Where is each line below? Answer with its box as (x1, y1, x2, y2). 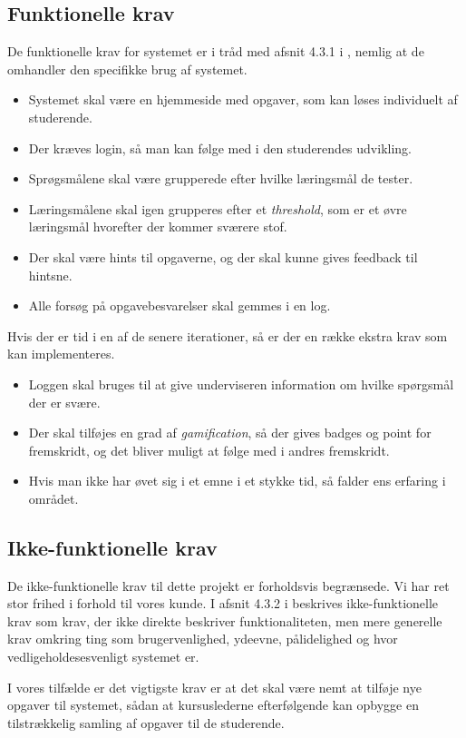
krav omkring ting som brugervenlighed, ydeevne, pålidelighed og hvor (7, 629, 398, 648)
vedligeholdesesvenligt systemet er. (7, 647, 199, 666)
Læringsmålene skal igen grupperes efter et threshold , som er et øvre (28, 199, 407, 218)
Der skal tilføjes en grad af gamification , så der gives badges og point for (28, 423, 432, 442)
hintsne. (28, 265, 73, 284)
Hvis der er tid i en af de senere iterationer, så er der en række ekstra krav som (7, 326, 448, 345)
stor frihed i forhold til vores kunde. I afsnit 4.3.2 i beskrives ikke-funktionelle (7, 594, 439, 613)
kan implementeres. (7, 344, 115, 363)
